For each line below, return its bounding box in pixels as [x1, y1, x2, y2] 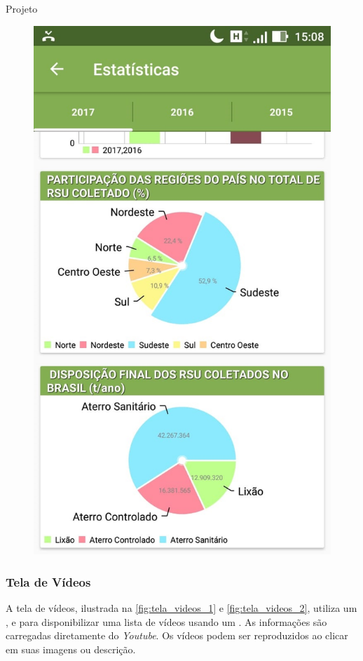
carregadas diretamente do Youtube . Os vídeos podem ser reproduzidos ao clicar [6, 628, 348, 643]
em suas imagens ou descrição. [6, 641, 136, 656]
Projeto [6, 1, 38, 15]
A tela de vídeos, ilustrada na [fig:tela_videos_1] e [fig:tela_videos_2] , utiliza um [6, 601, 357, 615]
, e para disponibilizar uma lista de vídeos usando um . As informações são [6, 614, 327, 629]
